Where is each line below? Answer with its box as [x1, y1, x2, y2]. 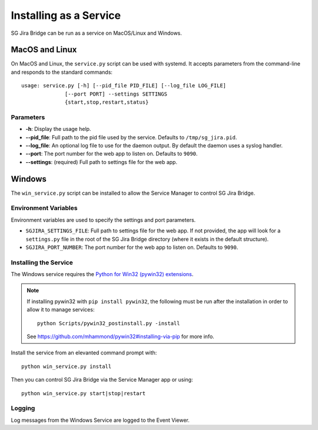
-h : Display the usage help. [25, 126, 91, 133]
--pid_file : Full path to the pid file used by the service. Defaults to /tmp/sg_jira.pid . [25, 133, 237, 141]
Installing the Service [11, 258, 74, 267]
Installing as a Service [11, 9, 121, 22]
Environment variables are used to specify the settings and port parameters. [11, 216, 196, 224]
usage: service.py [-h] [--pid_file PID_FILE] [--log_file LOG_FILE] [21, 83, 227, 89]
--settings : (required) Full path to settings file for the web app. [25, 158, 178, 165]
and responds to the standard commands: [11, 68, 113, 76]
